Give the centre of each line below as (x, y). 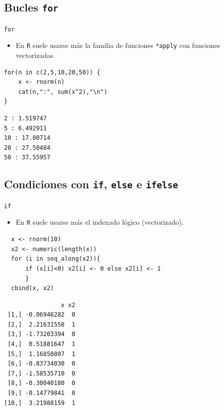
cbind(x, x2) (33, 288)
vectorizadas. (35, 55)
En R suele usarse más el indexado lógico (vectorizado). (100, 222)
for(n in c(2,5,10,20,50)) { (52, 72)
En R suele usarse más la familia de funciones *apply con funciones (118, 45)
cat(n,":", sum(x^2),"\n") (63, 92)
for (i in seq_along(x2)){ (56, 259)
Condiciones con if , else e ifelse (91, 184)
